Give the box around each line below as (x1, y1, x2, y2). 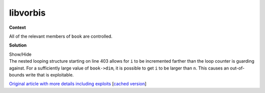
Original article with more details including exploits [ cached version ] (9, 81, 147, 87)
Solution (9, 42, 27, 48)
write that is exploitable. (25, 71, 74, 78)
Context (9, 24, 26, 30)
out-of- (230, 65, 245, 71)
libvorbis (9, 7, 46, 18)
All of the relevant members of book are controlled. (9, 33, 113, 39)
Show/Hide (9, 51, 32, 57)
